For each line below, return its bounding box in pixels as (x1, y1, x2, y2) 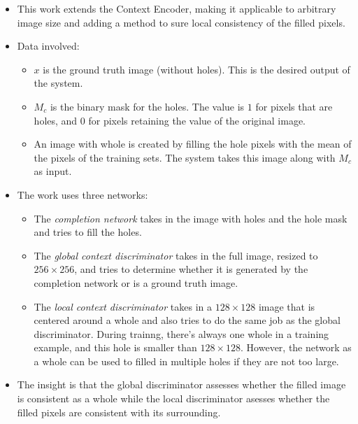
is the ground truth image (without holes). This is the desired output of (43, 62, 350, 76)
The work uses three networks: (17, 187, 148, 202)
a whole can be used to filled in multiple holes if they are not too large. (34, 353, 339, 368)
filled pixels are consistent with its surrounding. (17, 404, 221, 419)
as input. (34, 164, 72, 178)
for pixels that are (255, 99, 333, 113)
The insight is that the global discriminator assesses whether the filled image (17, 377, 346, 392)
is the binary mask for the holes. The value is (50, 99, 245, 113)
